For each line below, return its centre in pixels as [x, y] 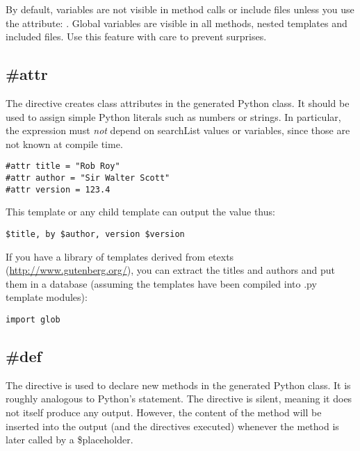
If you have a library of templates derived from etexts [120, 256]
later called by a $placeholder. [69, 440]
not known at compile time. [64, 143]
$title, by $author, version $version [95, 234]
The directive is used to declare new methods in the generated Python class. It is [178, 385]
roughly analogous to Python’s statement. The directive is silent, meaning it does [179, 399]
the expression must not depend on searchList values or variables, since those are [178, 130]
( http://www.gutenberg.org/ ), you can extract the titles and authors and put [171, 270]
